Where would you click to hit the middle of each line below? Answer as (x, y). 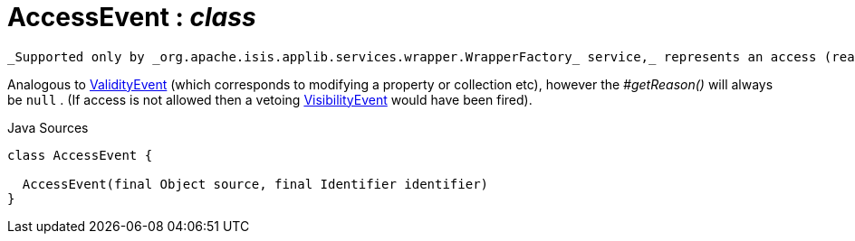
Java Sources (48, 127)
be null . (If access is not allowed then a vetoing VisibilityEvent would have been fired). (270, 99)
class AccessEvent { (80, 155)
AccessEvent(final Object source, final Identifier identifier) (255, 184)
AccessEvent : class (132, 17)
